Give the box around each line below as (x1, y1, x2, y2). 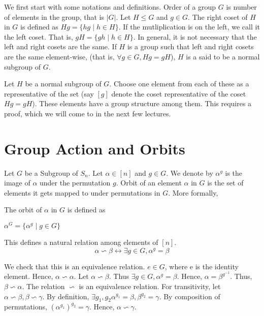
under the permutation (40, 177, 111, 188)
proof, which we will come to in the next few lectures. (4, 108, 171, 118)
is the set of (207, 177, 244, 188)
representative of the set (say (4, 88, 94, 99)
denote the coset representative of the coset (111, 88, 246, 99)
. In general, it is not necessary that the (133, 31, 257, 42)
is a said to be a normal (186, 51, 260, 61)
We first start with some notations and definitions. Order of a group (4, 2, 216, 12)
